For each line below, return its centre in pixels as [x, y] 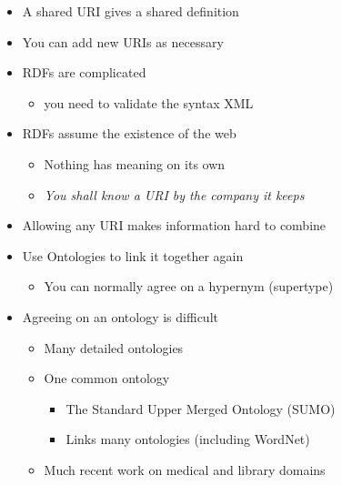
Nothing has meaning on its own [135, 163]
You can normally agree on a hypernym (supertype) [189, 286]
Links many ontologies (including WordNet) [188, 439]
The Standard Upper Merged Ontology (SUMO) [201, 408]
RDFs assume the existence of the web [129, 133]
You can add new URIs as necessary [123, 41]
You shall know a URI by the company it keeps [174, 194]
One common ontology [107, 378]
